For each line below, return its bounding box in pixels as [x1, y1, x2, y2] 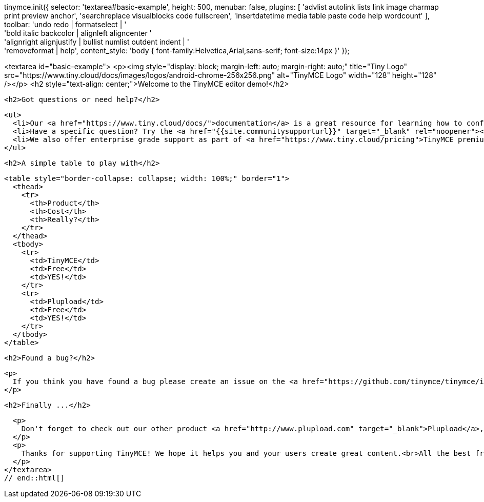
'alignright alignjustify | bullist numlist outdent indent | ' [4, 37, 190, 46]
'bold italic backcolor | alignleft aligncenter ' [4, 29, 152, 37]
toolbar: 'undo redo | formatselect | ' [4, 20, 127, 29]
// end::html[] [4, 474, 65, 482]
